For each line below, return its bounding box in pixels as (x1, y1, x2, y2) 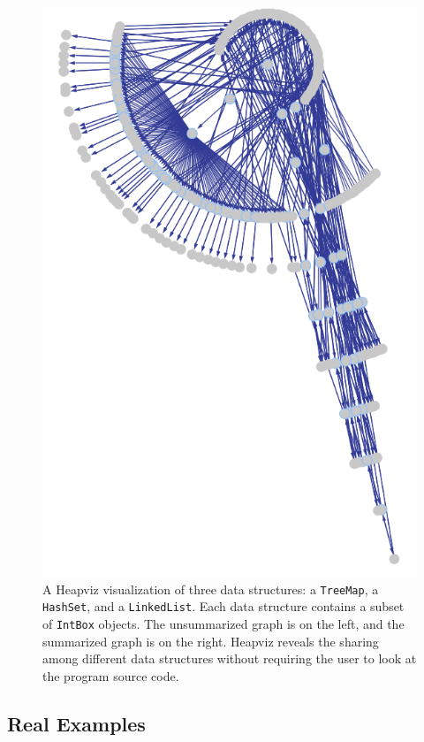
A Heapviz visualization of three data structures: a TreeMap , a (42, 579, 379, 598)
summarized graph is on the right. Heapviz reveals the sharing (42, 631, 379, 650)
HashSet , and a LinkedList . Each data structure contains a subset (42, 597, 405, 616)
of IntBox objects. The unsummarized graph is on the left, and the (42, 614, 405, 632)
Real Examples (7, 709, 146, 737)
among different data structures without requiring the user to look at (42, 649, 417, 668)
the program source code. (42, 666, 179, 685)
